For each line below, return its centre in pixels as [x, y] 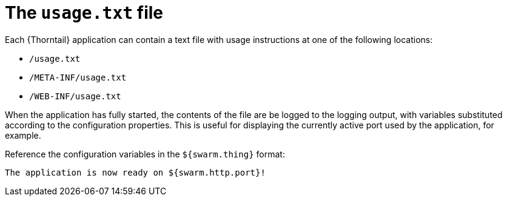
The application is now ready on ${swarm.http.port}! [135, 172]
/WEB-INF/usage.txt [75, 96]
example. [23, 135]
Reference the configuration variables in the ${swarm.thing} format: [145, 154]
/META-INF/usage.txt [78, 77]
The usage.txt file [84, 13]
